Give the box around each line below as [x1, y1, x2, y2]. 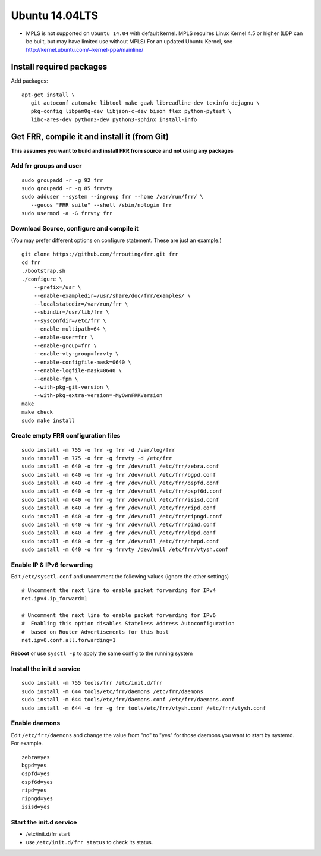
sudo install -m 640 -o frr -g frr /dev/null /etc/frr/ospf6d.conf [21, 488, 222, 495]
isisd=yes [21, 803, 50, 810]
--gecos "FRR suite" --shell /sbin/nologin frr [30, 202, 172, 208]
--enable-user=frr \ [33, 333, 94, 341]
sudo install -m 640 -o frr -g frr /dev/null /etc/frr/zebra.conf [21, 463, 219, 470]
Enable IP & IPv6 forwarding [11, 561, 93, 569]
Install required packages [11, 62, 108, 72]
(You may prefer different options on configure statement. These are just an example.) [11, 237, 222, 244]
